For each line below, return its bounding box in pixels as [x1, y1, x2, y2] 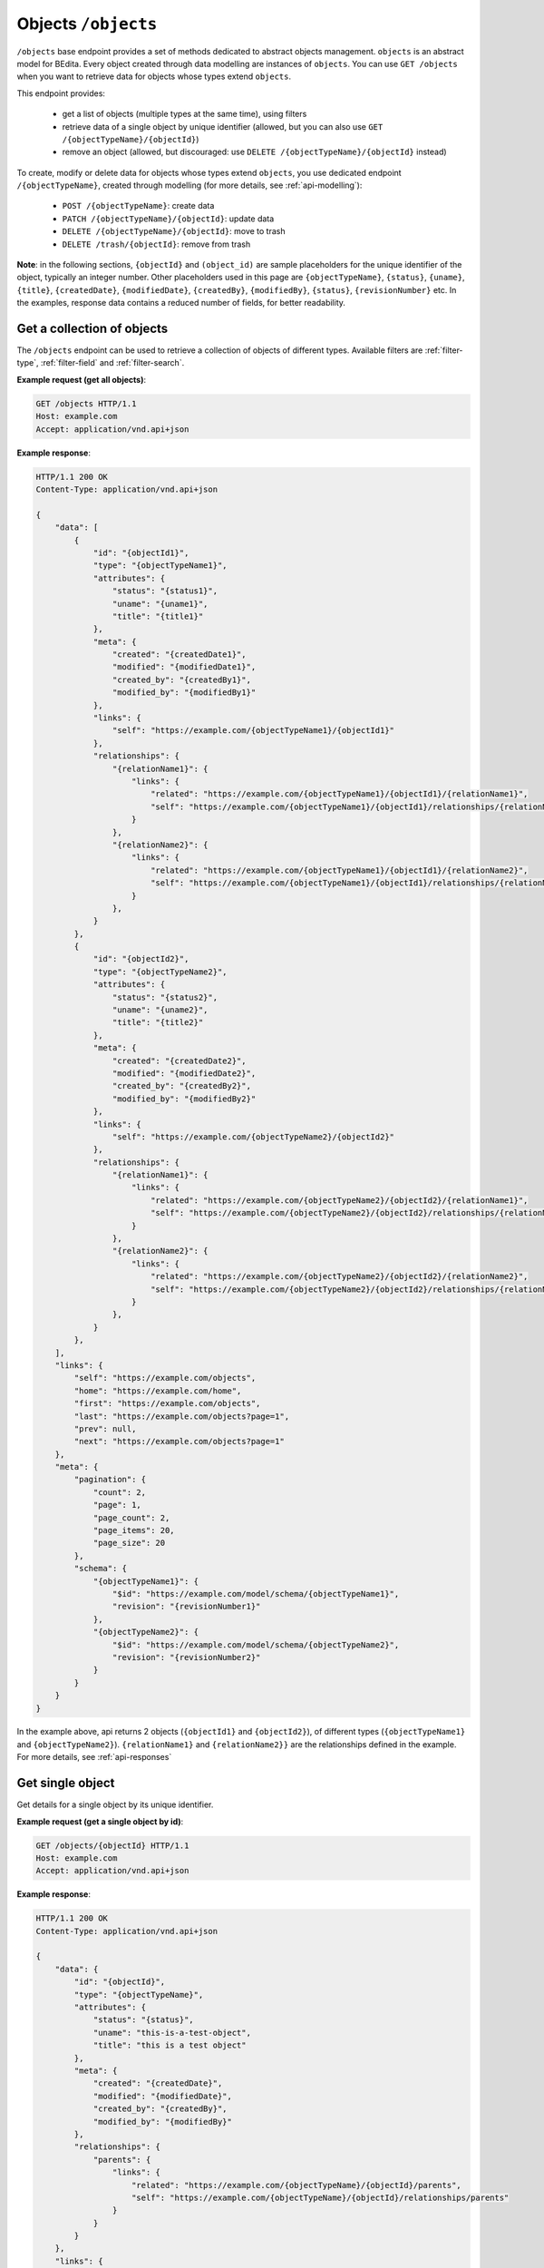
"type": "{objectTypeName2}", [92, 966, 228, 977]
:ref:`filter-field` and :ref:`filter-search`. [40, 357, 185, 368]
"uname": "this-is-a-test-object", [92, 2028, 251, 2038]
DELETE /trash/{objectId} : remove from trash [62, 239, 251, 249]
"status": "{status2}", [112, 992, 218, 1002]
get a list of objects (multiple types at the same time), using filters [62, 109, 307, 120]
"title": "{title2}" [112, 1017, 204, 1028]
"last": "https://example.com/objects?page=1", [73, 1411, 290, 1422]
